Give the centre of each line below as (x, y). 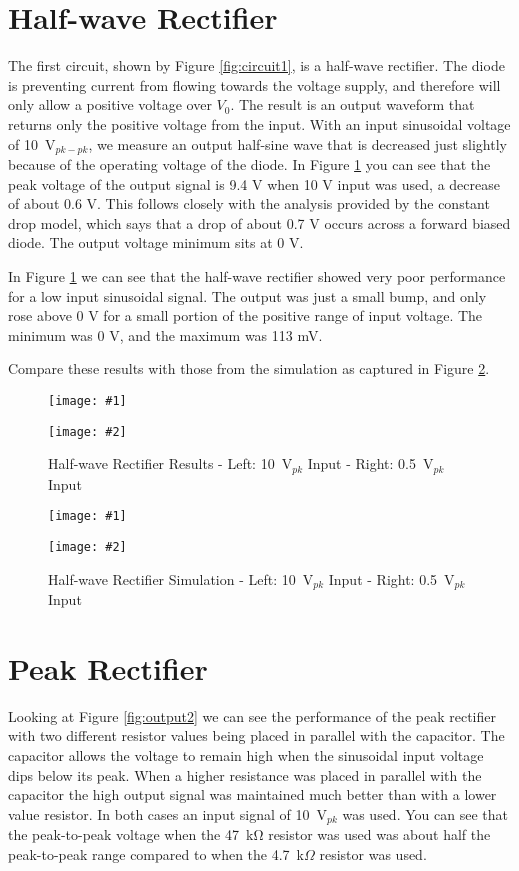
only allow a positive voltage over (110, 104)
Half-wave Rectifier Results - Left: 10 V (170, 463)
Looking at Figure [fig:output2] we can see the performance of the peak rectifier (252, 715)
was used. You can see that (425, 813)
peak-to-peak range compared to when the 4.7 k (156, 853)
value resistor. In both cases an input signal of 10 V (167, 813)
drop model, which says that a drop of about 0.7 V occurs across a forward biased (259, 222)
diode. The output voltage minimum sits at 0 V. (156, 242)
